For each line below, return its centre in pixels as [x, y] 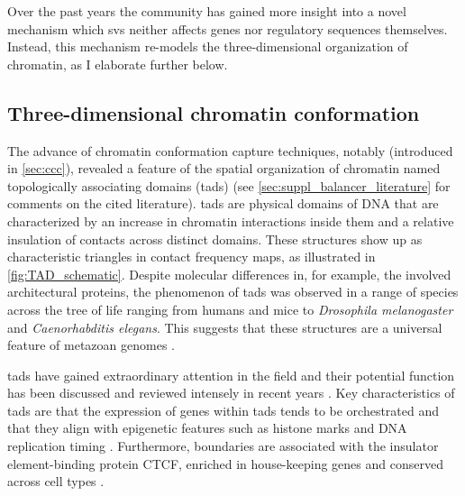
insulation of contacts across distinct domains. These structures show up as [215, 239]
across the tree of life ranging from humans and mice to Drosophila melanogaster [230, 309]
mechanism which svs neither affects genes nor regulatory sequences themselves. [228, 28]
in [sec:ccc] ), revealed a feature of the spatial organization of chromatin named [224, 168]
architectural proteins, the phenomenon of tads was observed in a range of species [233, 292]
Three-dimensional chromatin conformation [214, 112]
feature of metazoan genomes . [91, 345]
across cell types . [56, 481]
